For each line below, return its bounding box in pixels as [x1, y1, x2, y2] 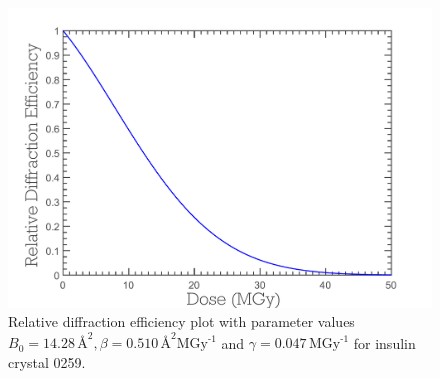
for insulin [353, 332, 416, 353]
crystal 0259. [8, 351, 86, 372]
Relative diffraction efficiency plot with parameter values [8, 311, 355, 332]
